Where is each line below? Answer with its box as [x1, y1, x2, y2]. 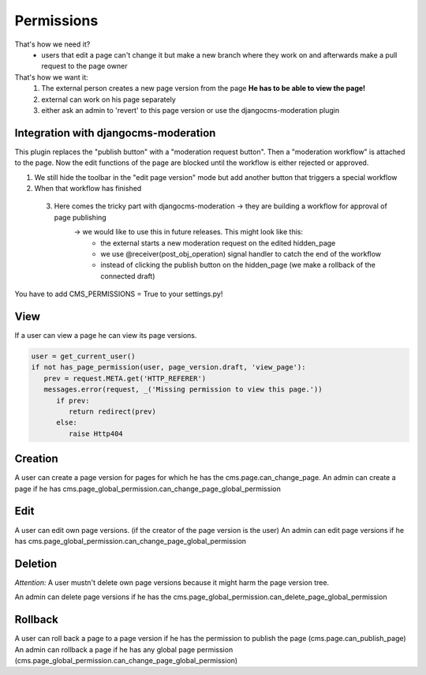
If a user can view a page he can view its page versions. [14, 331, 197, 339]
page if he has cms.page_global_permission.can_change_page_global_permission [14, 484, 282, 493]
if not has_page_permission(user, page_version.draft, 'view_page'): [31, 363, 306, 372]
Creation [14, 452, 58, 466]
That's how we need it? [14, 39, 91, 49]
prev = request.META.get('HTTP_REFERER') [43, 373, 207, 383]
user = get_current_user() [31, 351, 136, 361]
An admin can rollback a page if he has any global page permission [14, 644, 234, 654]
